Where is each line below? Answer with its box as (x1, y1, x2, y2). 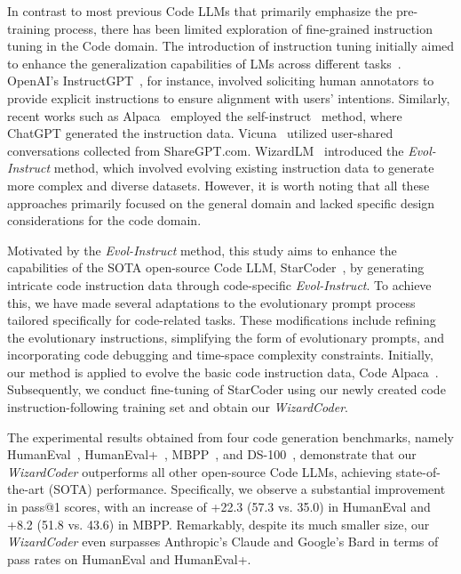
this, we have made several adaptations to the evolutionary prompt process (7, 293, 416, 311)
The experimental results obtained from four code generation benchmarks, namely (7, 427, 454, 446)
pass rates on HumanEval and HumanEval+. (7, 549, 251, 568)
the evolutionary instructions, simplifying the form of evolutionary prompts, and (7, 327, 445, 346)
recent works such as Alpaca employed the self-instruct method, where (7, 106, 402, 125)
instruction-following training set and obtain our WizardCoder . (7, 398, 348, 416)
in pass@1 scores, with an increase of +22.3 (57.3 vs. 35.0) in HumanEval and (7, 497, 431, 516)
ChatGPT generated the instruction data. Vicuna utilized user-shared (7, 124, 393, 142)
